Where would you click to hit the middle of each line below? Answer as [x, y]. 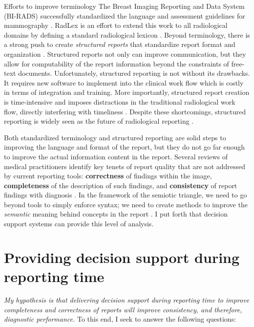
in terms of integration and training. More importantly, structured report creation [127, 92]
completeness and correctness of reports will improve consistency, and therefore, [123, 309]
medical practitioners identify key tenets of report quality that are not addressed [125, 166]
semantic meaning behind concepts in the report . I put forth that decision [116, 214]
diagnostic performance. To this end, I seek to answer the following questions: [120, 319]
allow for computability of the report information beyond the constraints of [116, 63]
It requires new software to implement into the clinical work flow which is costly [124, 82]
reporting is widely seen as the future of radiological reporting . [99, 121]
